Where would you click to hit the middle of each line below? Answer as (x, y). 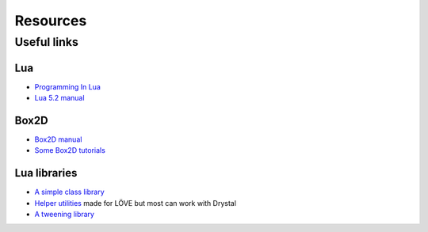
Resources (51, 21)
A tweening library (65, 215)
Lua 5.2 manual (59, 98)
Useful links (47, 42)
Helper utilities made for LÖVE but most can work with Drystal (136, 203)
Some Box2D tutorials (70, 150)
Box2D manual (58, 139)
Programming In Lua (67, 86)
